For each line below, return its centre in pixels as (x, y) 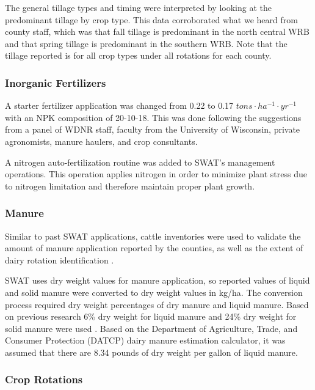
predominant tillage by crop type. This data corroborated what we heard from (151, 19)
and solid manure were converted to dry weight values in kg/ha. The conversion (154, 292)
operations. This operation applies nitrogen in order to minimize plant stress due (156, 174)
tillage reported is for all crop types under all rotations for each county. (138, 55)
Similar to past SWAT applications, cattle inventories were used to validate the (153, 236)
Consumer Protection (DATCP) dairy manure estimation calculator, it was (145, 340)
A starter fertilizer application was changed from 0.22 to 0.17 (119, 105)
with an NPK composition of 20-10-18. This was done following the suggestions (153, 117)
